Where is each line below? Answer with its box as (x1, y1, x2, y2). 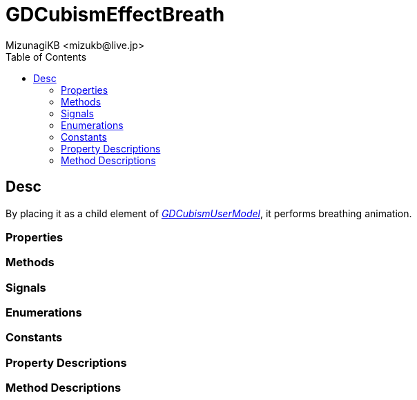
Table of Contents (6, 50, 87, 63)
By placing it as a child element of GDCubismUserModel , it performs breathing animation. (6, 207, 412, 219)
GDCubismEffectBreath (6, 3, 225, 26)
